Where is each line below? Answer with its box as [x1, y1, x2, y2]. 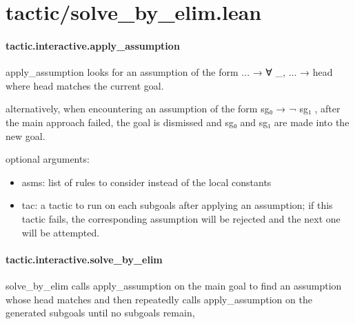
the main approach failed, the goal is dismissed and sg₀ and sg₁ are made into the [6, 114, 349, 129]
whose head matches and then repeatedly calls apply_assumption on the [6, 292, 312, 306]
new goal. [6, 128, 45, 143]
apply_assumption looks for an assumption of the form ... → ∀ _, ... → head [6, 65, 333, 79]
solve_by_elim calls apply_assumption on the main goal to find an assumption [6, 278, 342, 292]
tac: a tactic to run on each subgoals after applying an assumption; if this [21, 198, 333, 212]
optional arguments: [6, 152, 90, 166]
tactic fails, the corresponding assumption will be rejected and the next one [21, 211, 341, 225]
